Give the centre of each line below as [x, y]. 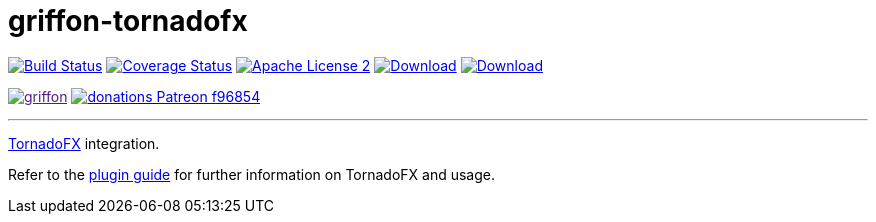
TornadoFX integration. [84, 143]
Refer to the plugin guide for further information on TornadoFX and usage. [252, 174]
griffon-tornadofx [128, 21]
